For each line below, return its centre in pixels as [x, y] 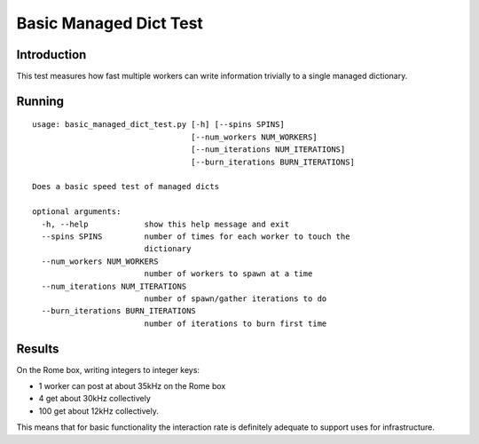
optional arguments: [77, 212]
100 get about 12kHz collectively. [98, 411]
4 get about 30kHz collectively [94, 399]
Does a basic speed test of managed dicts [126, 187]
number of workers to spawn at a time [228, 274]
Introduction [51, 55]
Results [38, 349]
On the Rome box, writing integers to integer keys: [108, 369]
